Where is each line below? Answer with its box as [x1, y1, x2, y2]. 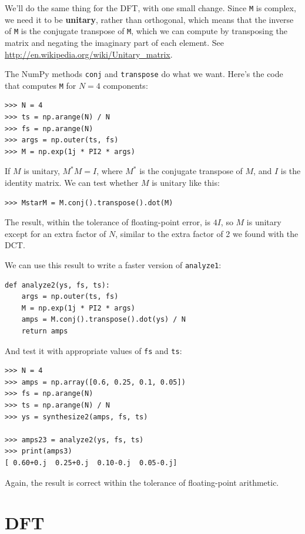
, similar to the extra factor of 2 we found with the [115, 227, 299, 239]
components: [103, 79, 148, 91]
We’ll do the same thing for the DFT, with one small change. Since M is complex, [5, 2, 296, 14]
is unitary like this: [152, 176, 220, 188]
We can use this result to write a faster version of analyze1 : [5, 258, 222, 271]
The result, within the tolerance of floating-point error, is [5, 216, 210, 228]
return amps [21, 326, 68, 335]
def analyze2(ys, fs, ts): [5, 281, 110, 289]
